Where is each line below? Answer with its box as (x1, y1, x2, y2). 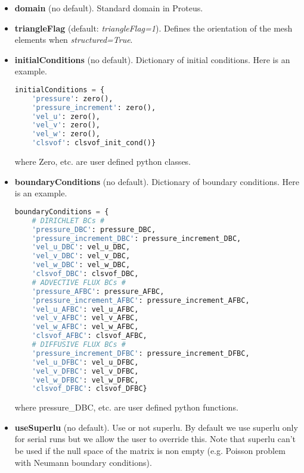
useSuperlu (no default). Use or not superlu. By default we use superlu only (14, 421, 298, 433)
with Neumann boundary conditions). (14, 456, 152, 468)
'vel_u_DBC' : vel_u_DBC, (32, 243, 131, 252)
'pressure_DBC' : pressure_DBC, (32, 225, 156, 234)
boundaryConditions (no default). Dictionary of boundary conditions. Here (14, 175, 299, 187)
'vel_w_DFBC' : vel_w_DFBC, (32, 375, 139, 384)
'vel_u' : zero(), (32, 112, 100, 121)
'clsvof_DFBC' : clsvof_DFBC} (32, 384, 147, 393)
